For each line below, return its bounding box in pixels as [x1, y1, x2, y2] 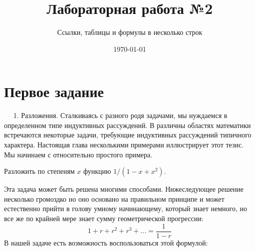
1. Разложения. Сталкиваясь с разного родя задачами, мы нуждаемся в [13, 110, 228, 121]
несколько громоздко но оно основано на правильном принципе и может [4, 193, 225, 204]
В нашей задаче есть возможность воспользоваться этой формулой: [4, 237, 208, 248]
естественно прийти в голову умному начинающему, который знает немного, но [4, 203, 247, 214]
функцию [83, 166, 111, 176]
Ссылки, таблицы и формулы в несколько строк [57, 27, 203, 37]
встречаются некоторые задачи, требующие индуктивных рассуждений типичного [4, 129, 252, 140]
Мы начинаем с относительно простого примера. [4, 149, 153, 159]
